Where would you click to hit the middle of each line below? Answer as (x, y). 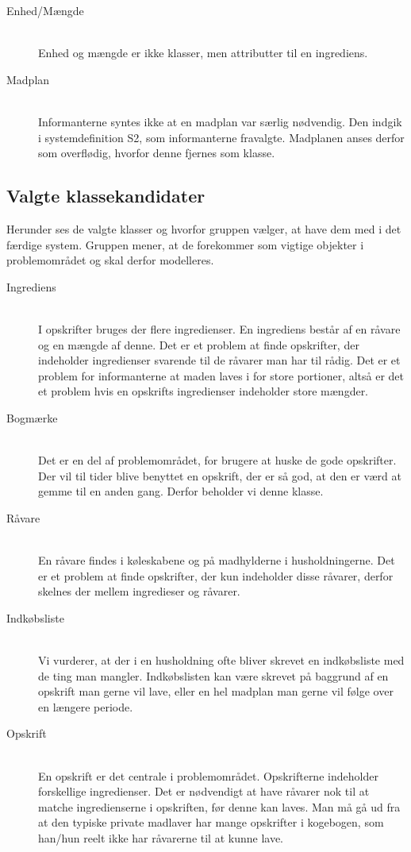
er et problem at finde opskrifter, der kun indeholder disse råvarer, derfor (216, 575)
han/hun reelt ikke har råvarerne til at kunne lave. (161, 837)
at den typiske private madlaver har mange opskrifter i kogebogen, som (211, 822)
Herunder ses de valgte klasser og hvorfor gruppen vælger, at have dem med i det (204, 228)
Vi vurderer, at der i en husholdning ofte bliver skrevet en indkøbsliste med (221, 660)
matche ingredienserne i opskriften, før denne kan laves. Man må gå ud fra (219, 806)
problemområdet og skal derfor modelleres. (110, 260)
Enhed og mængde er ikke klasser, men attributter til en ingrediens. (203, 53)
